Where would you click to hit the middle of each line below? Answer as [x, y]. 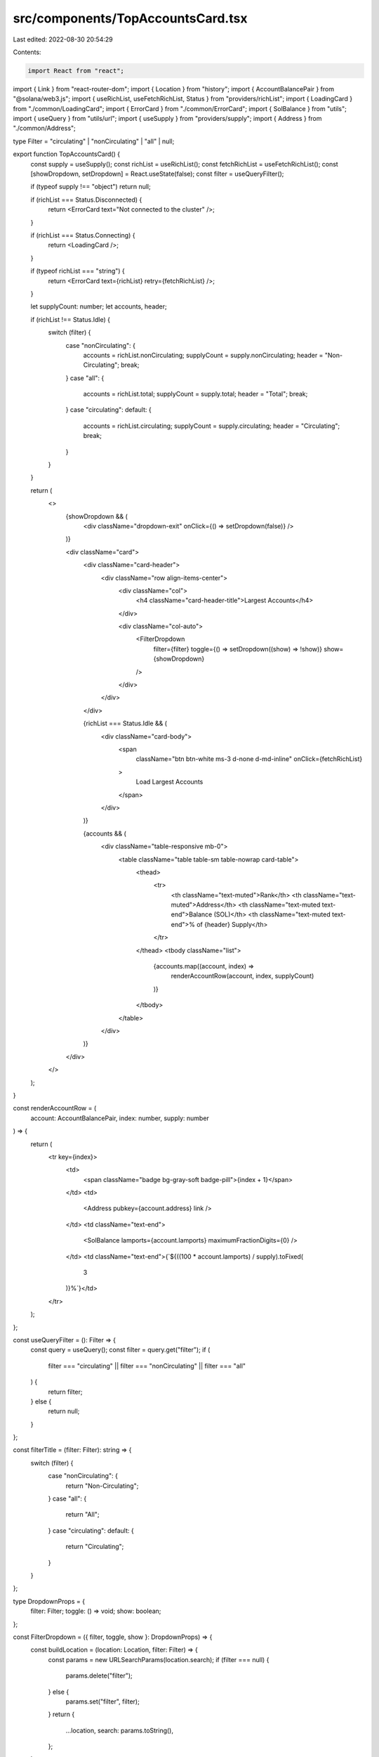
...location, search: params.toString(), [120, 1730]
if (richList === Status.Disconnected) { [86, 200]
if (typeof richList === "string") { [78, 271]
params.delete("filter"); [99, 1675]
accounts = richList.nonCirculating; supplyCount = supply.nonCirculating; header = [203, 355]
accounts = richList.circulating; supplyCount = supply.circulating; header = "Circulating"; [212, 426]
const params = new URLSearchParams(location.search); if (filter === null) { [159, 1659]
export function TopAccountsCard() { [67, 154]
